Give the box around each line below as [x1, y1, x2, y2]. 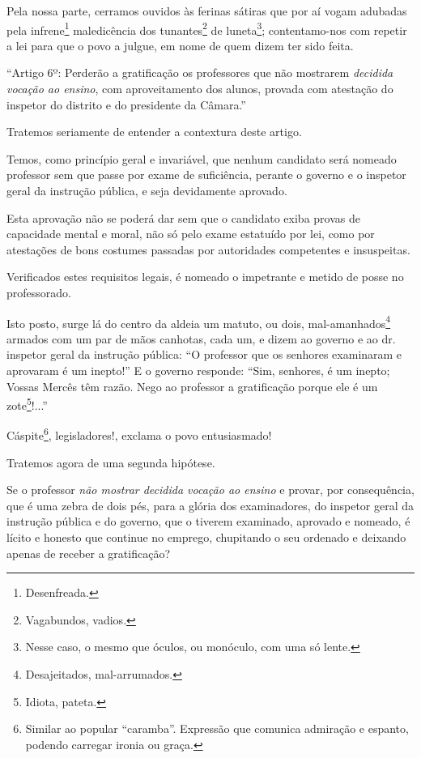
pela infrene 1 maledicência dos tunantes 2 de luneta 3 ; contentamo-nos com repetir [6, 19, 407, 38]
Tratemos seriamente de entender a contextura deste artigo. [6, 123, 302, 140]
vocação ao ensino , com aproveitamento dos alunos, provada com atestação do [6, 80, 393, 97]
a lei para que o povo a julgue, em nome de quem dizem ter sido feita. [6, 36, 354, 53]
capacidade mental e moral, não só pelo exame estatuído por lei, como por [6, 225, 375, 242]
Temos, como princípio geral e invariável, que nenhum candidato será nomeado [6, 150, 397, 167]
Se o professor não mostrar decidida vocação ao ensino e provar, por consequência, [6, 481, 415, 498]
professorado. [6, 283, 71, 300]
